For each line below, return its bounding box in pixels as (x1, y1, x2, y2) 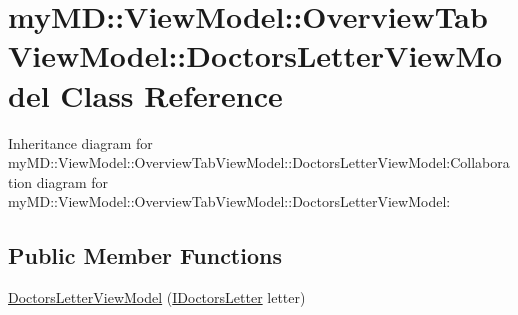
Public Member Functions (8, 240, 282, 271)
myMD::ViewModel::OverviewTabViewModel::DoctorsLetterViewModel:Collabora (8, 152, 510, 173)
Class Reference (60, 74, 283, 115)
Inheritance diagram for (8, 132, 153, 153)
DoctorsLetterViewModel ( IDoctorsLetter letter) (8, 287, 306, 308)
